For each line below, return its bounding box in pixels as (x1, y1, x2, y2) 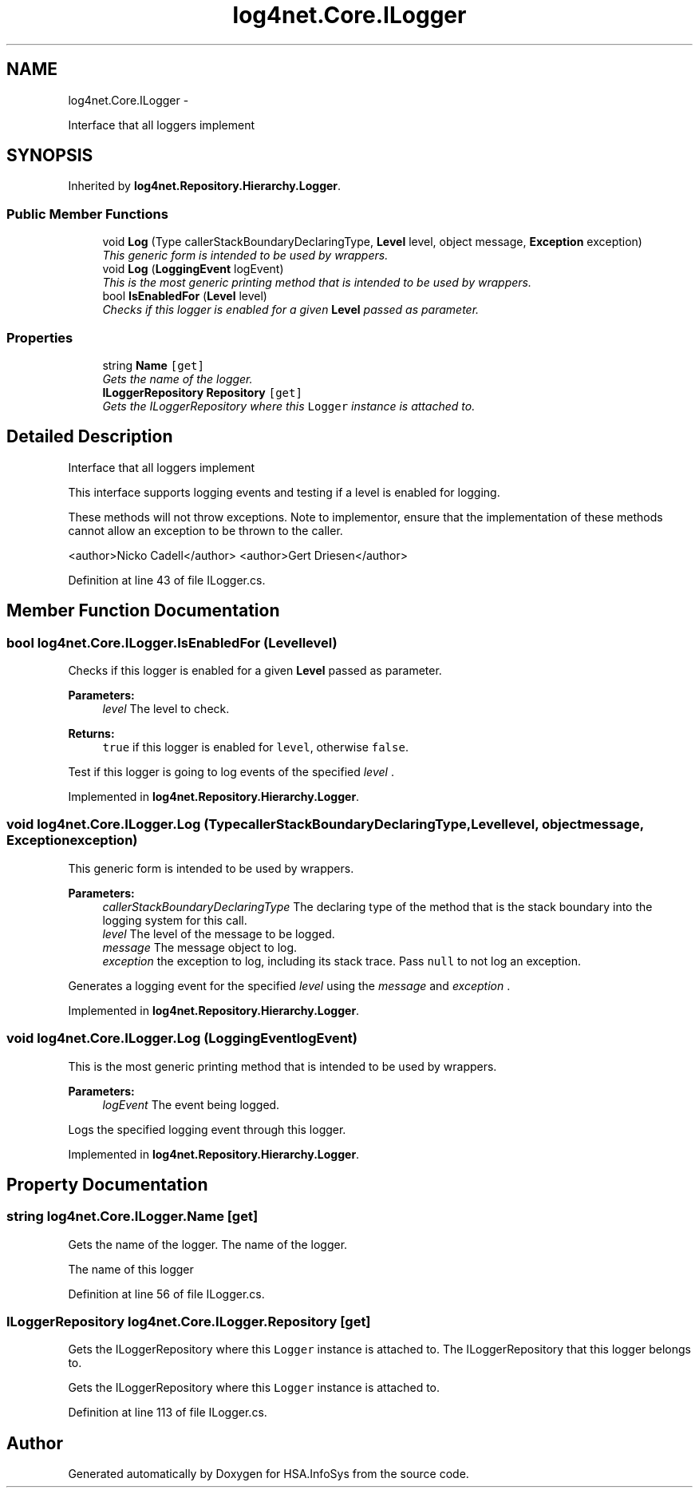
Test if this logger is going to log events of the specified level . (68, 765, 394, 779)
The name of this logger (68, 1262, 194, 1276)
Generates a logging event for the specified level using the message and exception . (68, 978, 511, 993)
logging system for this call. (102, 913, 247, 927)
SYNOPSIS (6, 145, 93, 166)
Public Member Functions (6, 205, 168, 222)
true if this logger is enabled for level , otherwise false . (102, 740, 409, 754)
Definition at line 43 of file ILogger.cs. (68, 573, 266, 587)
